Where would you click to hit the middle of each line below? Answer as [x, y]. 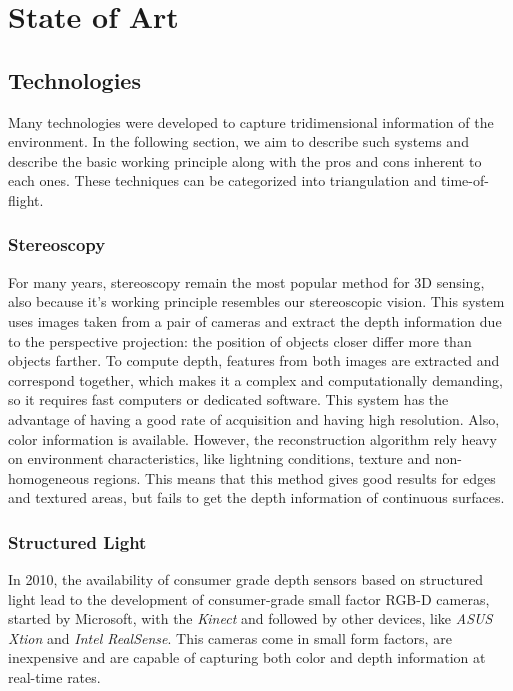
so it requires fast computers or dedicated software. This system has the [228, 399]
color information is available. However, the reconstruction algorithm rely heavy [252, 438]
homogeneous [48, 477]
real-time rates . [54, 677]
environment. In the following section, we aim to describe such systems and [238, 141]
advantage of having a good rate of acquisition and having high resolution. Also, [254, 418]
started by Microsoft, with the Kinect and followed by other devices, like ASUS [250, 618]
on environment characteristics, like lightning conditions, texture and [219, 458]
